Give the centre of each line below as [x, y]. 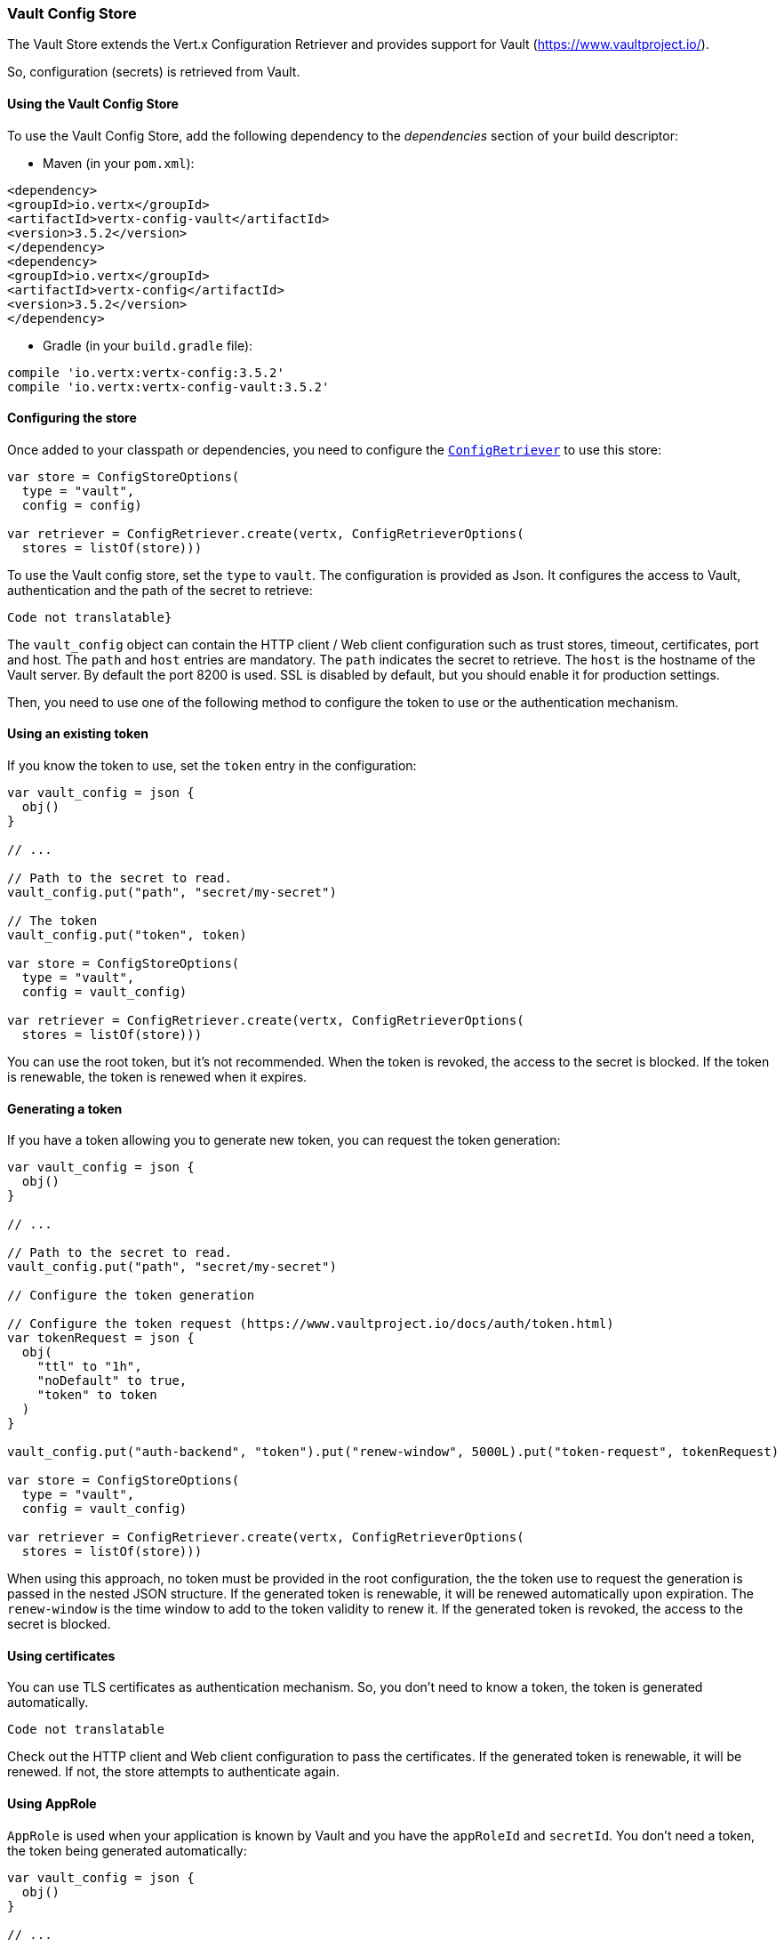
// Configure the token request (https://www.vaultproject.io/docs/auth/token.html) [311, 1324]
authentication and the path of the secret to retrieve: [160, 590]
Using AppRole [52, 1804]
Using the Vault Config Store [93, 103]
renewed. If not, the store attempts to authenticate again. [174, 1772]
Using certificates [61, 1655]
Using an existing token [78, 734]
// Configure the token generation [131, 1296]
